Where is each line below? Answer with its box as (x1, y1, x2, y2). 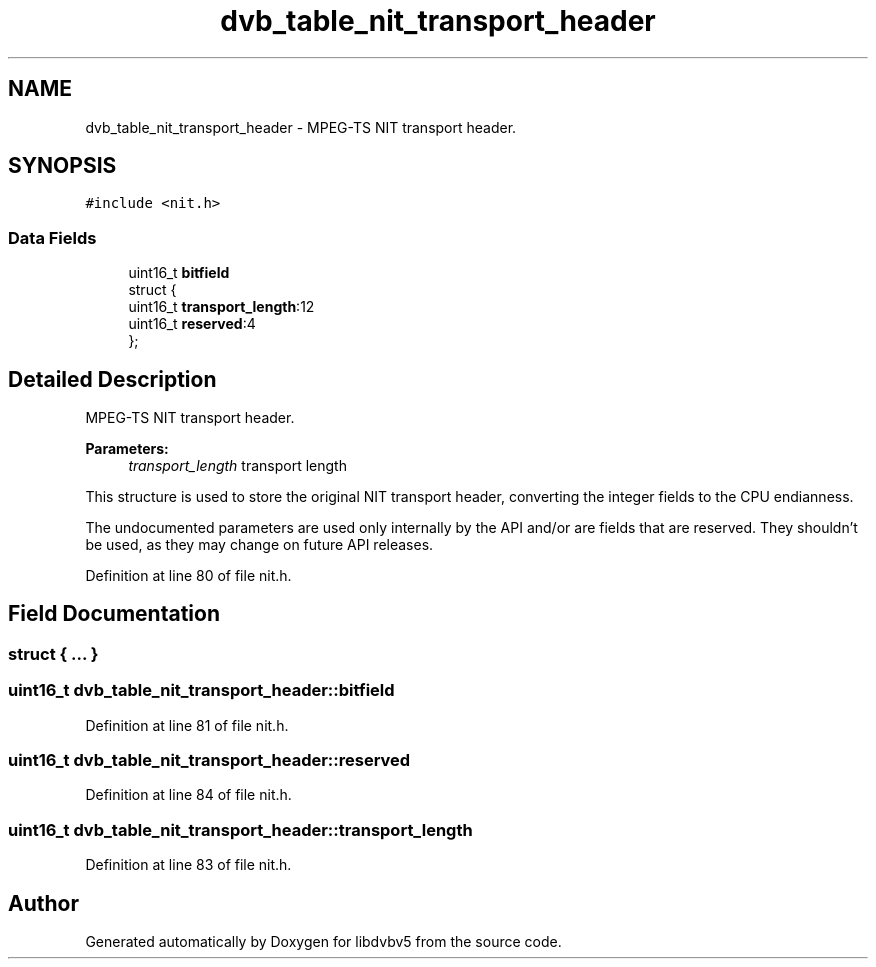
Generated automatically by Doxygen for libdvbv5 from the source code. (85, 932, 562, 950)
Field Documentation (8, 601, 220, 627)
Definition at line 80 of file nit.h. (85, 567, 292, 585)
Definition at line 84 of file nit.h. (85, 786, 292, 804)
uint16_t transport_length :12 (128, 298, 315, 316)
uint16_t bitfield (128, 264, 230, 282)
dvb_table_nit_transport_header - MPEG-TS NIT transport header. (85, 118, 517, 136)
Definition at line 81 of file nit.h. (85, 716, 289, 734)
